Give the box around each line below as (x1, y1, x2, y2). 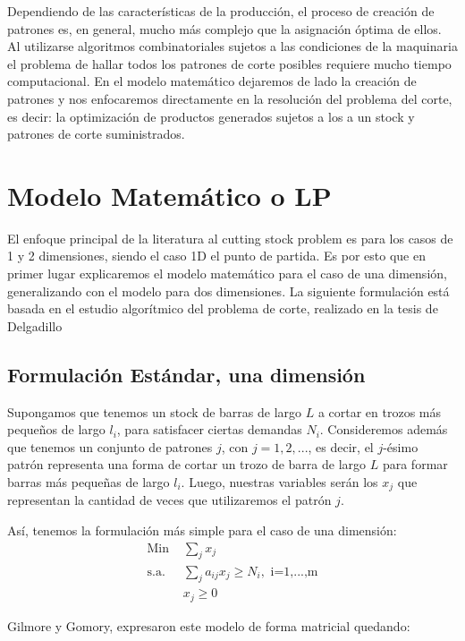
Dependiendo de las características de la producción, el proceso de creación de (7, 2, 435, 20)
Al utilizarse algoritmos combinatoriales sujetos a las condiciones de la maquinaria (7, 37, 458, 56)
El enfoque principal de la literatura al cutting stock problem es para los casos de (7, 228, 453, 247)
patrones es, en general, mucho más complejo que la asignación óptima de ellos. (7, 19, 442, 38)
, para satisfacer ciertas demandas (116, 420, 302, 439)
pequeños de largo (7, 420, 106, 439)
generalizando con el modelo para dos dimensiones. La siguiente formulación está (7, 281, 450, 300)
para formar (382, 455, 448, 474)
